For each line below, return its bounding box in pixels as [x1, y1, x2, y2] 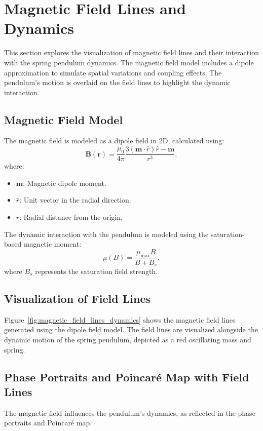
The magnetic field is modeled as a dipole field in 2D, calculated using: [4, 135, 224, 146]
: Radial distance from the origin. [19, 211, 123, 222]
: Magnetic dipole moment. [23, 177, 106, 188]
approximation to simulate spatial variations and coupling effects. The [4, 67, 222, 77]
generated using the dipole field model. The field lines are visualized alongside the [4, 324, 258, 335]
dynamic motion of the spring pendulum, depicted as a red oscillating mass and [4, 334, 251, 344]
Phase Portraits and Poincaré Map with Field [4, 369, 249, 384]
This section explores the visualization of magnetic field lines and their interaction [4, 47, 259, 58]
